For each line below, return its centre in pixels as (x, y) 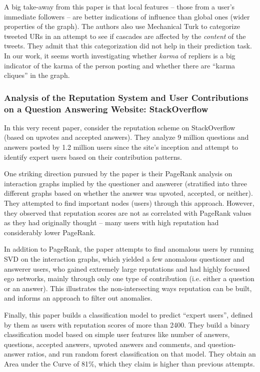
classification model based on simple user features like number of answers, (117, 334)
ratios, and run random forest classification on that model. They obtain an (141, 354)
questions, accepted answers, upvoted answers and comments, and (105, 344)
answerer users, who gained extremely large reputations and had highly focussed (127, 268)
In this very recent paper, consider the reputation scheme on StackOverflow (120, 127)
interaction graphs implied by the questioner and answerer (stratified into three (125, 183)
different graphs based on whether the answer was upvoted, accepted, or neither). (128, 193)
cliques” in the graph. (37, 75)
